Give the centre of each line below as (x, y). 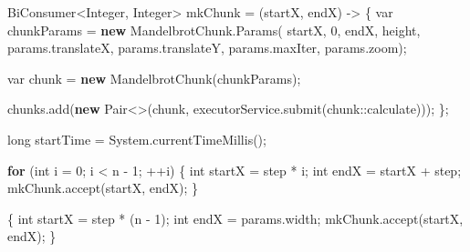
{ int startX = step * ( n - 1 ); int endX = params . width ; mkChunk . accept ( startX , (235, 218)
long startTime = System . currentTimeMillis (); (137, 139)
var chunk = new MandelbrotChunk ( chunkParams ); (154, 78)
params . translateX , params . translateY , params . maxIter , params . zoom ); (207, 48)
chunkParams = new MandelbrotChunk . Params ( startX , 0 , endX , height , (214, 30)
